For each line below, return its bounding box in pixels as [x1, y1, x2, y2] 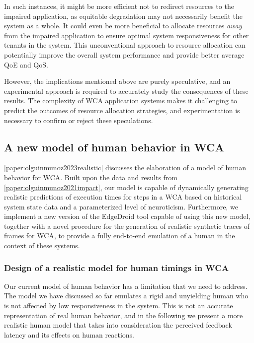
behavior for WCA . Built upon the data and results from [4, 172, 177, 182]
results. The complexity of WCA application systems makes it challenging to [4, 95, 238, 106]
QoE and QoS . [4, 59, 48, 69]
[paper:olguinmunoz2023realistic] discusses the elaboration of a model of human [4, 162, 247, 173]
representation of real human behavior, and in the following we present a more [4, 310, 243, 320]
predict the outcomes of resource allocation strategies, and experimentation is [4, 105, 240, 115]
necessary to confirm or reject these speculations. [4, 115, 153, 125]
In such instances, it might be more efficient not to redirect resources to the [4, 1, 234, 11]
